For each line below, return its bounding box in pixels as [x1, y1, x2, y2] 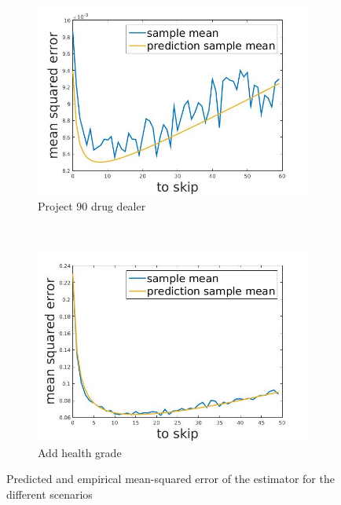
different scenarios [6, 485, 93, 502]
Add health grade [38, 444, 122, 460]
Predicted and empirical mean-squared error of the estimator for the [6, 470, 335, 487]
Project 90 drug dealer [38, 197, 146, 214]
